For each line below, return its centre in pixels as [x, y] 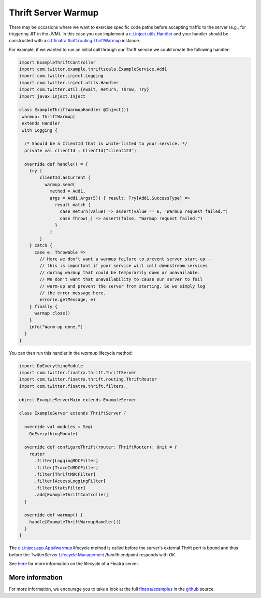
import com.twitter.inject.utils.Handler [69, 83]
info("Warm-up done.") [56, 327]
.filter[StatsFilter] [60, 488]
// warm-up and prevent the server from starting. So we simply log [122, 286]
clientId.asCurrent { [65, 178]
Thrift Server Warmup [54, 13]
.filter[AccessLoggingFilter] [70, 481]
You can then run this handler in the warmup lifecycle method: [71, 353]
